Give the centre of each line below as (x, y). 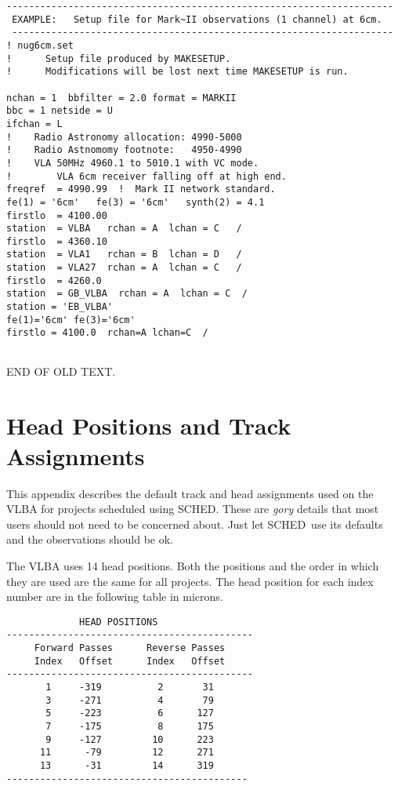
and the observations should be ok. (90, 539)
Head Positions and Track (149, 425)
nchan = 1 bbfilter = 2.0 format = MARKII (121, 98)
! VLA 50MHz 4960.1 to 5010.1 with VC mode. (133, 163)
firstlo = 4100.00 (57, 215)
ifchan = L (34, 124)
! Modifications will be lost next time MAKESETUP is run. (177, 72)
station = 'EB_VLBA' (60, 307)
